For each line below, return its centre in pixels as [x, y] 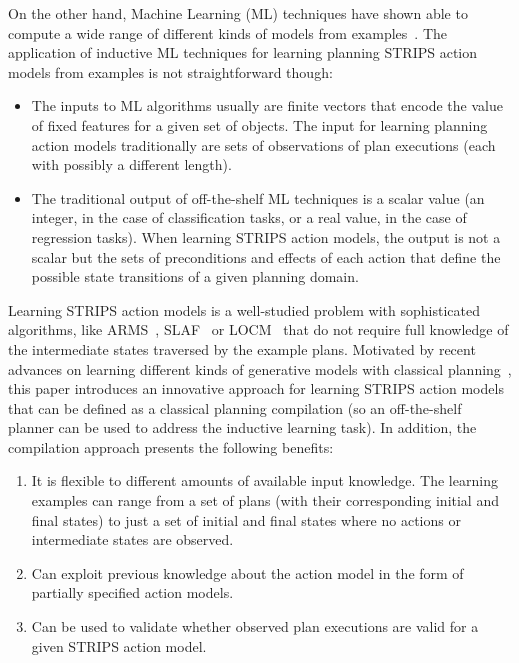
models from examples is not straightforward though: [170, 71]
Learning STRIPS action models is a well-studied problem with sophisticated [244, 309]
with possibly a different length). [131, 164]
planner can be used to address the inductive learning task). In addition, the [242, 427]
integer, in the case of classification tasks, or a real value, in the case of [249, 217]
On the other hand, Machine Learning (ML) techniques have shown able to [238, 13]
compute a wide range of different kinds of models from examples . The [227, 32]
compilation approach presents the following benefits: [171, 446]
